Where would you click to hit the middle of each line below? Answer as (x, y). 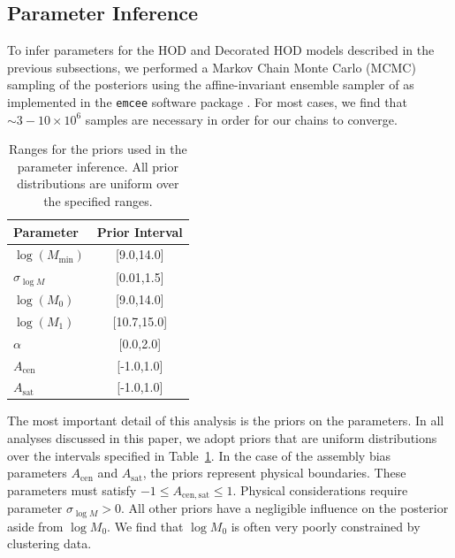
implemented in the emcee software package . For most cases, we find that (207, 101)
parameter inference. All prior (98, 166)
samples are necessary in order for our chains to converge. (241, 119)
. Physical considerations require (320, 489)
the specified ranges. (98, 201)
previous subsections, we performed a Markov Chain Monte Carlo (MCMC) (212, 67)
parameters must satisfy (72, 489)
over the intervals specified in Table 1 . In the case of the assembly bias (199, 455)
